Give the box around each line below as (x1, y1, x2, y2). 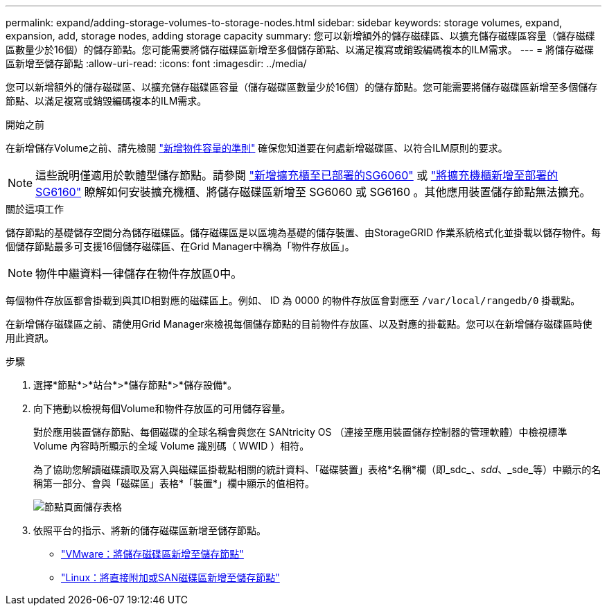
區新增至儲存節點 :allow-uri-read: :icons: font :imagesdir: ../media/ (6, 57, 307, 69)
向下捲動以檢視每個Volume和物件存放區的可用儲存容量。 (33, 402, 291, 414)
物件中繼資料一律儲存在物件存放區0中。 (35, 267, 243, 281)
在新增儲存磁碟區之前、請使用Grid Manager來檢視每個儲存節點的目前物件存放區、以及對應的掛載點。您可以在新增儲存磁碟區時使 (6, 318, 592, 330)
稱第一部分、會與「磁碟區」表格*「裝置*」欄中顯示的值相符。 (33, 477, 315, 489)
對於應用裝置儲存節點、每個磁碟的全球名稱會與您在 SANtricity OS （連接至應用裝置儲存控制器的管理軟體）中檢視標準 (33, 426, 568, 438)
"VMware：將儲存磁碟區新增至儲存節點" (61, 548, 244, 560)
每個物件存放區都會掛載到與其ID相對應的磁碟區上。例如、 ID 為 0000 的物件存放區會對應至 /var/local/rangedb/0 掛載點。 (6, 294, 581, 306)
